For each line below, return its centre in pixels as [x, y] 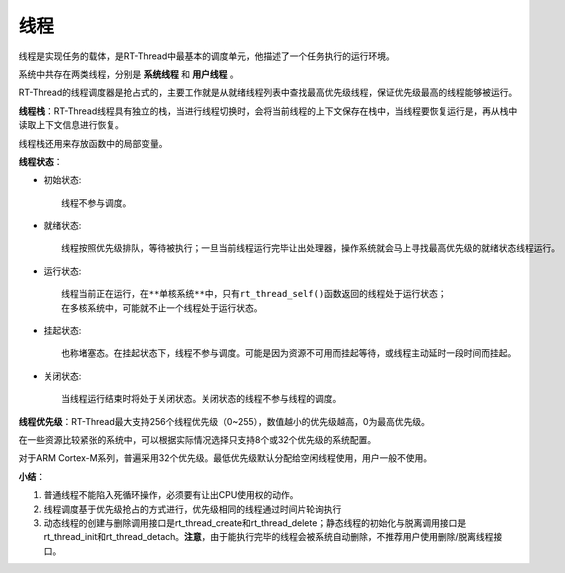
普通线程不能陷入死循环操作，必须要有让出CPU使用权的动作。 [171, 495]
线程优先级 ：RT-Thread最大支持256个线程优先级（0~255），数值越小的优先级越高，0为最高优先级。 [224, 421]
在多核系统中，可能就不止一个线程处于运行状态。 [162, 308]
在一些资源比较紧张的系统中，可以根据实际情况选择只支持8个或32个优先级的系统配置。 [197, 439]
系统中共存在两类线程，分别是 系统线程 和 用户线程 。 [128, 74]
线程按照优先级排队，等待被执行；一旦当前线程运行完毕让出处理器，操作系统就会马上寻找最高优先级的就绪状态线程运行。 [310, 248]
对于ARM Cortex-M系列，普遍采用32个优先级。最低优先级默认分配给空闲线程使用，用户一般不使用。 [225, 458]
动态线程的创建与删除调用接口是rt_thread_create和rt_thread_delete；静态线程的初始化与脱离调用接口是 [255, 522]
